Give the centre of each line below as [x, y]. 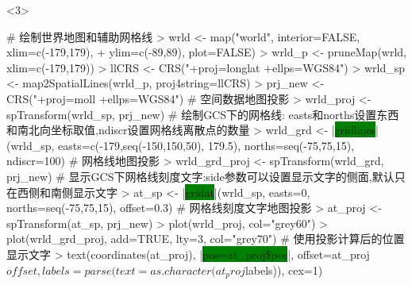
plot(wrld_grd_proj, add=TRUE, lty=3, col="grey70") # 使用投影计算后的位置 [206, 239]
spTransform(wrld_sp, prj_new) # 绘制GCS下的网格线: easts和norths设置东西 [203, 114]
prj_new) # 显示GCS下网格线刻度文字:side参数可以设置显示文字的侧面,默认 [200, 176]
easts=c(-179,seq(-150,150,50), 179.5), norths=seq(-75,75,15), [206, 145]
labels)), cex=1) [284, 270]
